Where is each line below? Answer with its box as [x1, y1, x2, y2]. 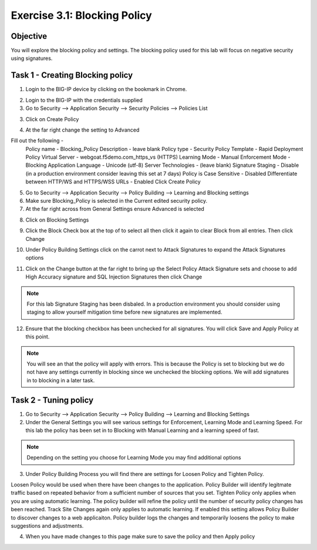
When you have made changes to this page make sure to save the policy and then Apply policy [25, 533, 255, 540]
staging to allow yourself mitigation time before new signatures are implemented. [26, 308, 222, 316]
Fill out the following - [11, 137, 64, 144]
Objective [11, 31, 48, 41]
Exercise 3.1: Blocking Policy [11, 9, 152, 22]
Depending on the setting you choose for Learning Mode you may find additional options [26, 454, 241, 461]
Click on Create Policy [25, 115, 79, 123]
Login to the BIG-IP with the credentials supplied [25, 96, 143, 103]
